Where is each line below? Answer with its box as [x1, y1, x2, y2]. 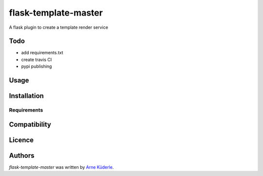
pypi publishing [21, 63, 52, 69]
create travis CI [21, 57, 52, 62]
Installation [9, 92, 44, 100]
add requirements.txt [21, 50, 63, 56]
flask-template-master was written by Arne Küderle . [9, 164, 114, 170]
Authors [9, 151, 35, 159]
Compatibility [9, 120, 51, 129]
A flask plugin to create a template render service [9, 24, 108, 30]
